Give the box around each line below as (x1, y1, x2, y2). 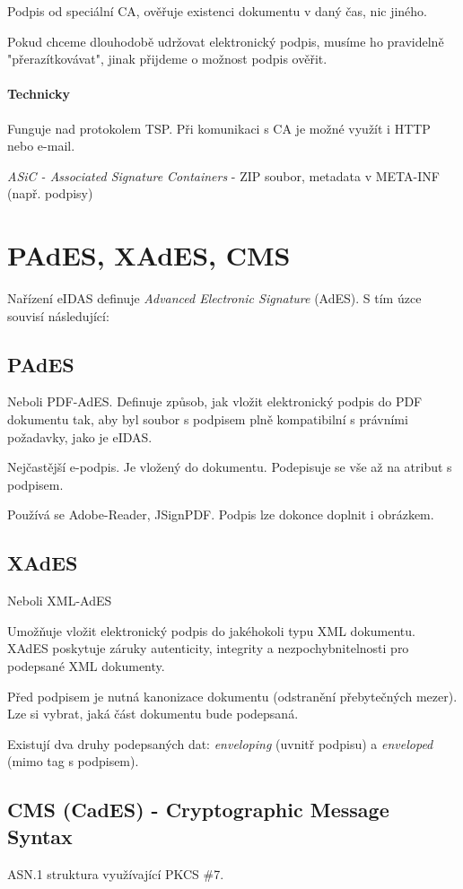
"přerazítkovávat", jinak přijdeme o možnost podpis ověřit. (7, 49, 328, 68)
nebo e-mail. (7, 136, 75, 155)
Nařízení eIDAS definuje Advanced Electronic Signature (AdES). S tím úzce (7, 289, 422, 308)
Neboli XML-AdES (7, 591, 112, 610)
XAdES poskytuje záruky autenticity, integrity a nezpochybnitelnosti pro (7, 639, 409, 658)
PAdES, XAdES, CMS (7, 237, 291, 274)
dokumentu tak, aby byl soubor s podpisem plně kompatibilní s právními (7, 410, 408, 429)
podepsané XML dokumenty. (7, 657, 165, 675)
